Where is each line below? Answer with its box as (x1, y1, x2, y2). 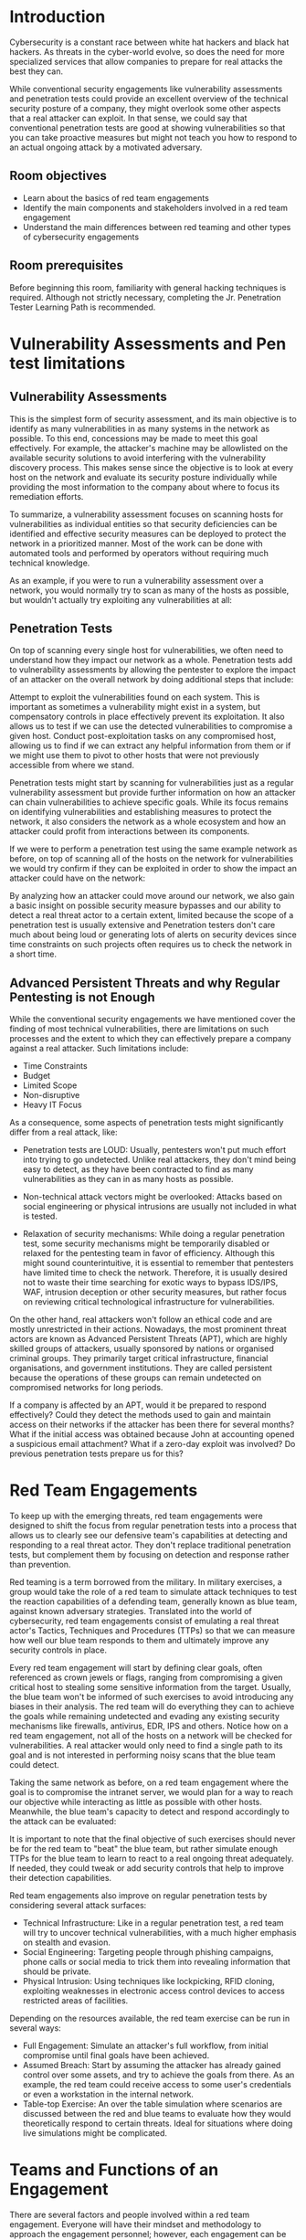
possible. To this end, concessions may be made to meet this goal (9, 432, 259, 444)
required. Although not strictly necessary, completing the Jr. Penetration (9, 291, 281, 302)
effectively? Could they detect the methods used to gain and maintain (9, 1410, 271, 1421)
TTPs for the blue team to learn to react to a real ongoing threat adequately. (9, 1853, 294, 1865)
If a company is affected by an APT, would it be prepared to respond (9, 1400, 267, 1411)
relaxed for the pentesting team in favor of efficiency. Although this (22, 1248, 276, 1259)
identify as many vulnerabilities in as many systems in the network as (9, 423, 270, 434)
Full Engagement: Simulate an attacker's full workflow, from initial (22, 2040, 269, 2052)
